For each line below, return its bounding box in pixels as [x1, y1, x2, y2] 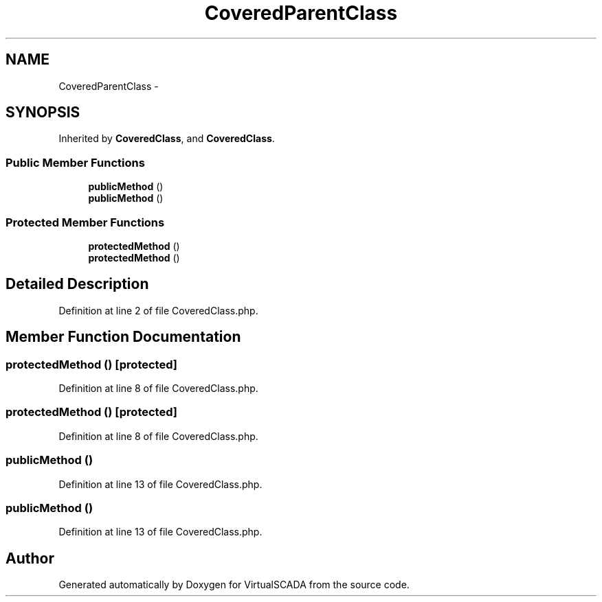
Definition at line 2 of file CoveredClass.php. [58, 304, 258, 316]
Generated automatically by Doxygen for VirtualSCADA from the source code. [58, 579, 410, 591]
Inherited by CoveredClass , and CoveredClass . [58, 132, 275, 145]
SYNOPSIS [5, 104, 80, 121]
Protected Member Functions [5, 215, 165, 229]
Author [5, 549, 54, 567]
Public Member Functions [5, 155, 145, 170]
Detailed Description [5, 275, 149, 293]
